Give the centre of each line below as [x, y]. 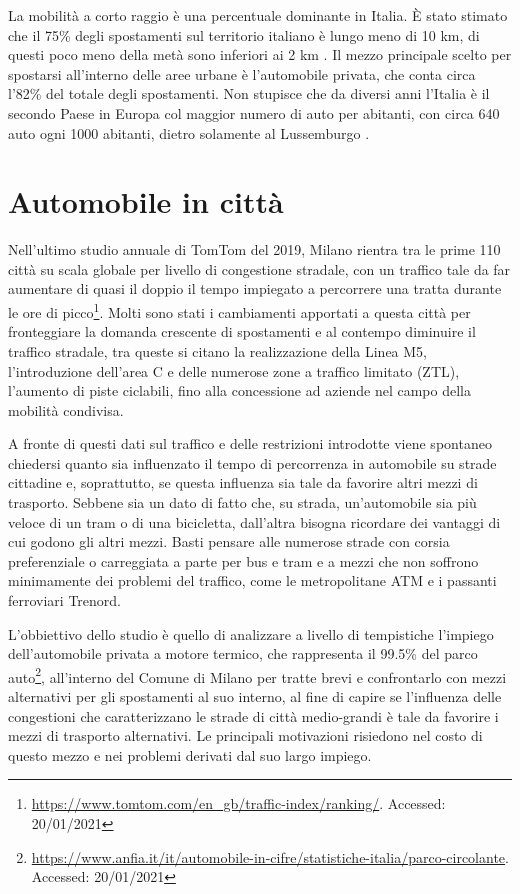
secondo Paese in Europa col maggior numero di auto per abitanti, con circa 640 [254, 112]
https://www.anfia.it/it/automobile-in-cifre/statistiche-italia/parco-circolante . [270, 856]
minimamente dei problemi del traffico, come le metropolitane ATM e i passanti [252, 580]
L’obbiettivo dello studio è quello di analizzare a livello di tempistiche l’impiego [251, 633]
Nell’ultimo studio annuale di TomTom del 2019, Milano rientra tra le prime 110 [254, 249]
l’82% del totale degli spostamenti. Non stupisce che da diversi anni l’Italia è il [249, 93]
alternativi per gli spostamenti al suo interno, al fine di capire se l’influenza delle [255, 696]
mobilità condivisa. [66, 409]
